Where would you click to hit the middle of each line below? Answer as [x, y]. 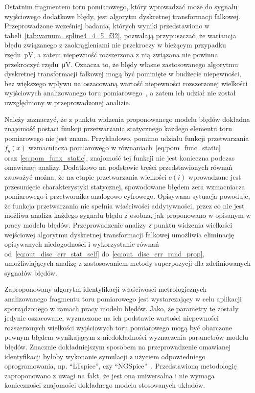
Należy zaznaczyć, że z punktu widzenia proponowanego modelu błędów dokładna [127, 119]
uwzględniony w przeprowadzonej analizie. [68, 102]
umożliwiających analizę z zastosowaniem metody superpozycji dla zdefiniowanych [128, 263]
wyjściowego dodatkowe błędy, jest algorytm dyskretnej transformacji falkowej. [122, 16]
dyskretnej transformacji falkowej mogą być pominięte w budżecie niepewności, [123, 74]
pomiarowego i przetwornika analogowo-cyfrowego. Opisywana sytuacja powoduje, [127, 196]
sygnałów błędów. [31, 272]
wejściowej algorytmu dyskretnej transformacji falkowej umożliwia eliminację [119, 234]
